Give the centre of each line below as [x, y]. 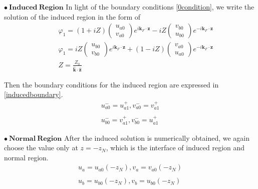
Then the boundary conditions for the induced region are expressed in [111, 84]
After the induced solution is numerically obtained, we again [157, 137]
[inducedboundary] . [34, 94]
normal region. [26, 157]
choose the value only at [41, 148]
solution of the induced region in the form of [72, 16]
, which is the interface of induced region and [175, 148]
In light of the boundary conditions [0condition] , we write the [160, 7]
